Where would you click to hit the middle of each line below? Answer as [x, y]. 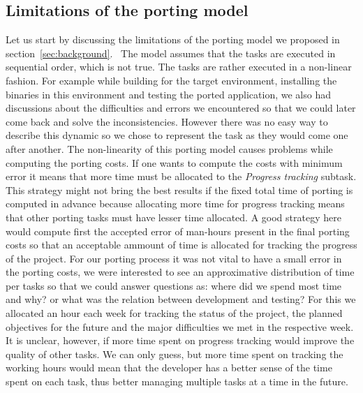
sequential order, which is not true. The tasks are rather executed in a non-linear [179, 67]
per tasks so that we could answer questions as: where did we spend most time [174, 285]
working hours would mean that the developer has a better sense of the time [169, 368]
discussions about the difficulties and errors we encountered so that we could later [181, 108]
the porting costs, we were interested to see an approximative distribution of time [180, 272]
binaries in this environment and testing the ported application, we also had [168, 94]
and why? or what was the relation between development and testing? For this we [181, 299]
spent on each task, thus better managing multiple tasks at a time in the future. [177, 381]
